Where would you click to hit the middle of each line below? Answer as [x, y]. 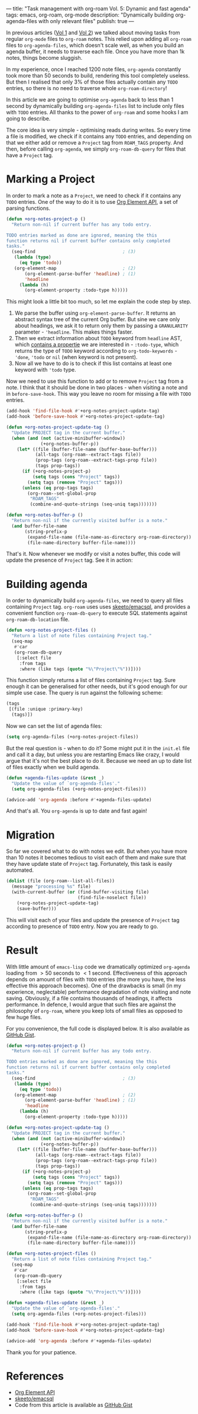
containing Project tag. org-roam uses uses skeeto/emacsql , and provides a [98, 607]
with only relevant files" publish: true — [86, 21]
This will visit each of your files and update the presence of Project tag [93, 920]
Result [22, 950]
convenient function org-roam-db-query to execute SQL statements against [97, 613]
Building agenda [47, 584]
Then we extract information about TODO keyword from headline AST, [98, 338]
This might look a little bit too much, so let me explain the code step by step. [99, 302]
